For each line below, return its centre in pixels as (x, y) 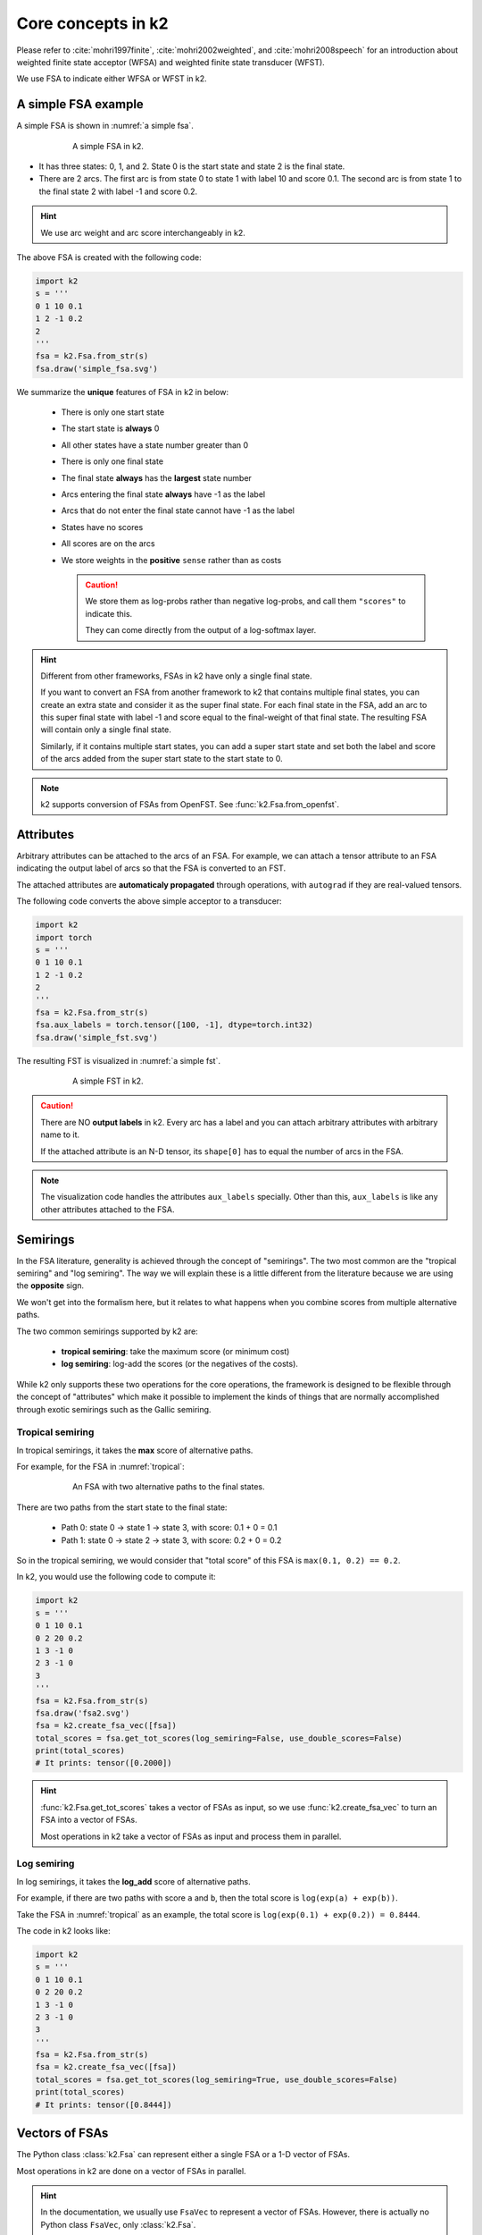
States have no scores (102, 527)
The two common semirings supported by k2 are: (107, 1331)
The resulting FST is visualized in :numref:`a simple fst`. (118, 1060)
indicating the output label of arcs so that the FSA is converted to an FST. (151, 868)
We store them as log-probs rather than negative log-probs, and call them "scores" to (245, 601)
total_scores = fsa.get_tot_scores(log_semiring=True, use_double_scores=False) (216, 2079)
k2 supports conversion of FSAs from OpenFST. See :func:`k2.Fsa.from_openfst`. (190, 805)
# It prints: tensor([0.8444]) (104, 2104)
